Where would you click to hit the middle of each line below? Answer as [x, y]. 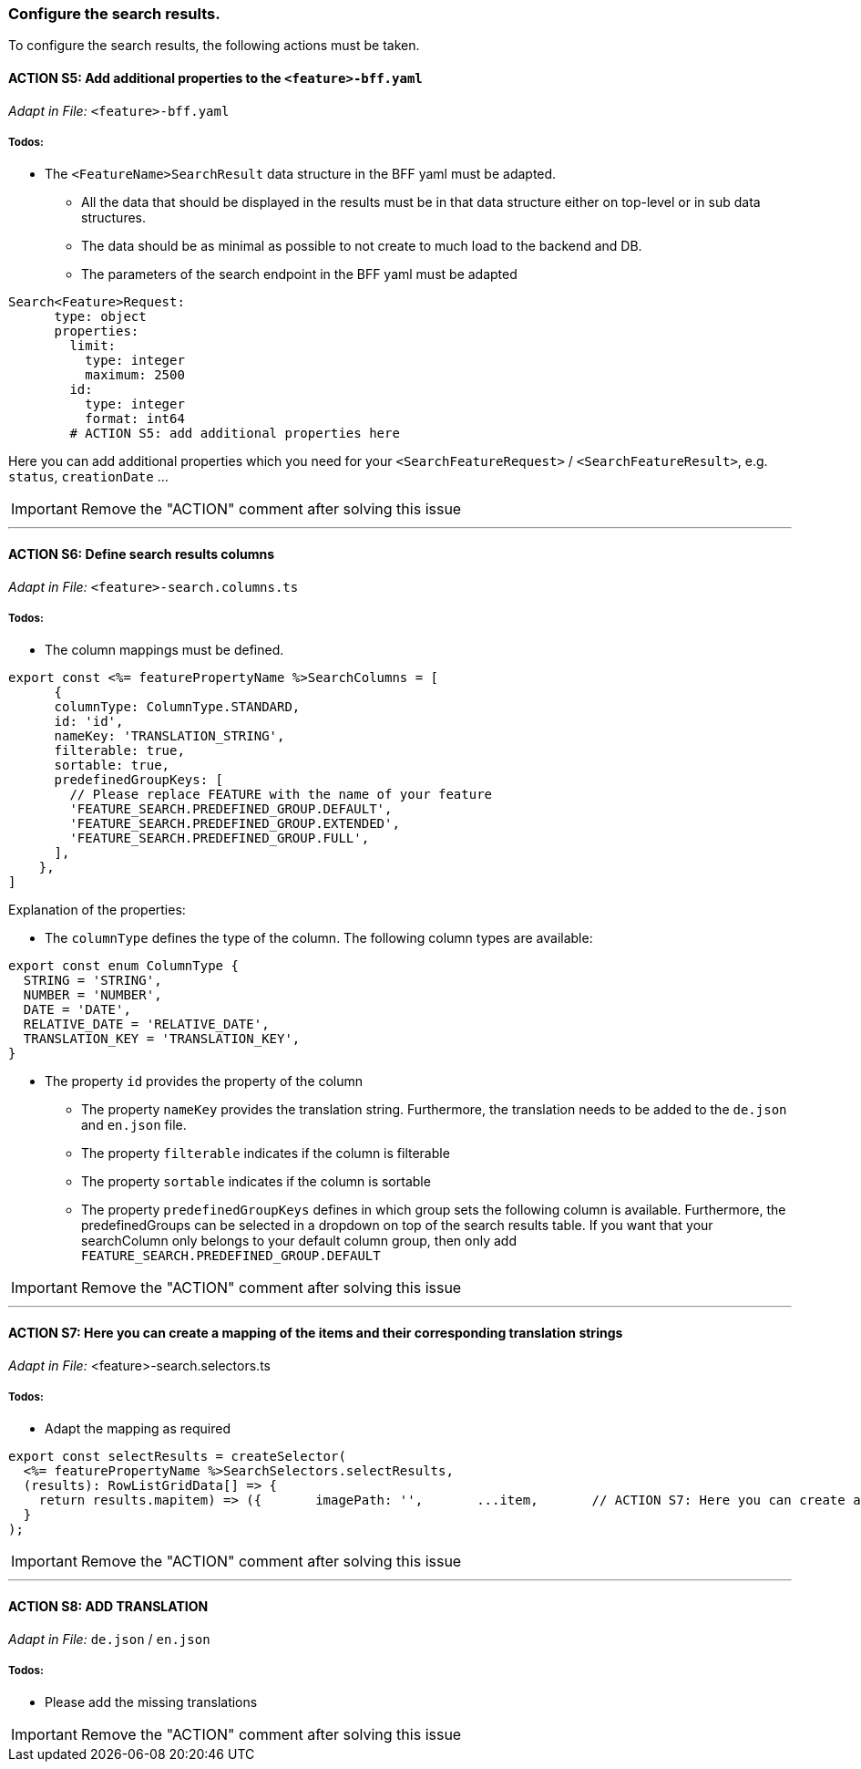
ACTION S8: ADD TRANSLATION [108, 1606]
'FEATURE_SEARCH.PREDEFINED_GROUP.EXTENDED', [235, 824]
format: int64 [135, 419]
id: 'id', [89, 722]
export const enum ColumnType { [123, 966]
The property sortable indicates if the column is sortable [256, 1182]
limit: [93, 346]
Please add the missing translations [151, 1702]
